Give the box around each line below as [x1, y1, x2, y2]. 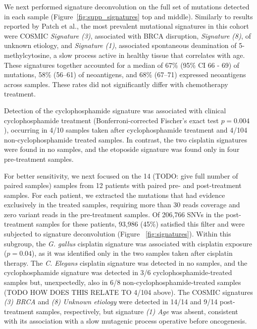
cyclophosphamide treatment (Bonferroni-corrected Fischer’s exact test [4, 115, 219, 125]
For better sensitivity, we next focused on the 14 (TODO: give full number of [4, 170, 238, 181]
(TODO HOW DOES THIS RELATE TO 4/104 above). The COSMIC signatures [4, 286, 253, 297]
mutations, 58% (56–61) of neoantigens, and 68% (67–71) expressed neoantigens [4, 69, 246, 80]
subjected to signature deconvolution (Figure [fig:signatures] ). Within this [4, 229, 231, 239]
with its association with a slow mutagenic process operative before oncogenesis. [4, 316, 247, 326]
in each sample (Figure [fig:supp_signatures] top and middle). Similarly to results [4, 11, 253, 21]
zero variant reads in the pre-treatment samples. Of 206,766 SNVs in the [4, 209, 224, 219]
